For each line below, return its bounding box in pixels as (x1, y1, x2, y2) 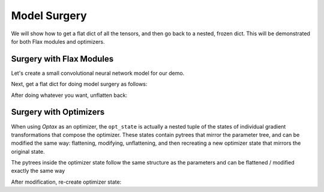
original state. (11, 148, 45, 155)
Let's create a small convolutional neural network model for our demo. (11, 69, 185, 77)
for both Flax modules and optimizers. (11, 38, 105, 45)
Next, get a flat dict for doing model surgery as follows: (11, 81, 148, 88)
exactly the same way (11, 167, 65, 175)
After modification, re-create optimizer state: (11, 178, 122, 185)
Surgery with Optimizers (11, 107, 105, 117)
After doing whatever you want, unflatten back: (11, 92, 128, 99)
